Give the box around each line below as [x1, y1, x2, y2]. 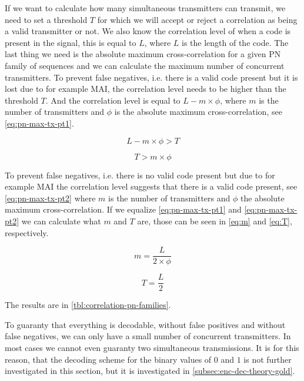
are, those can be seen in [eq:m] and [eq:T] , [137, 214, 292, 227]
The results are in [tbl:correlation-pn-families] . [5, 299, 171, 311]
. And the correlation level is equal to [45, 94, 181, 106]
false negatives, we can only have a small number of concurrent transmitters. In [5, 330, 291, 342]
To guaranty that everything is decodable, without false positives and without [5, 318, 286, 330]
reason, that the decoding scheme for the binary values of [5, 353, 212, 365]
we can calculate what [21, 214, 101, 227]
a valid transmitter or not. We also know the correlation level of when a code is [5, 25, 291, 37]
